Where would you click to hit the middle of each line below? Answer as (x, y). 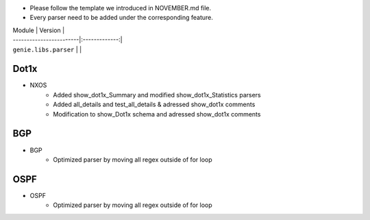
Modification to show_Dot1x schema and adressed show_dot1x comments (157, 114)
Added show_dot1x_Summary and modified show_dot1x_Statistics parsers (157, 95)
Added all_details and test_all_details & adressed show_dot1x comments (154, 105)
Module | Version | (39, 30)
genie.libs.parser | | (47, 49)
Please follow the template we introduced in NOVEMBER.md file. (121, 8)
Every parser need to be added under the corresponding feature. (122, 18)
